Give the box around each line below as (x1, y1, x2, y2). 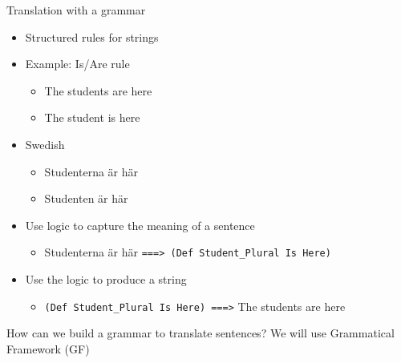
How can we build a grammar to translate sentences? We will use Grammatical (6, 325, 395, 341)
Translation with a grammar (6, 2, 146, 18)
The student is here (44, 109, 140, 126)
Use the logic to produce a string (25, 271, 187, 287)
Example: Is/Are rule (25, 55, 130, 72)
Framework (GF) (6, 340, 90, 357)
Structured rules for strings (25, 28, 159, 45)
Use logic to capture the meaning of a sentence (25, 216, 255, 233)
